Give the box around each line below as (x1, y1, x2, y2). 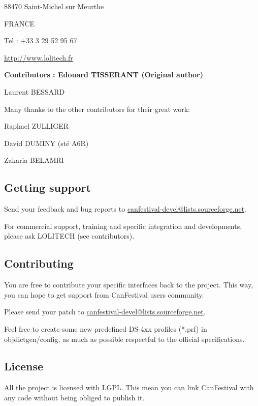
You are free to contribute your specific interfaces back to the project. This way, (4, 279, 253, 290)
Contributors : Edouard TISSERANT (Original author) (4, 69, 203, 80)
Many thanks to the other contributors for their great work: (4, 103, 190, 114)
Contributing (4, 255, 74, 271)
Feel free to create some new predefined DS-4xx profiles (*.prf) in (4, 323, 207, 334)
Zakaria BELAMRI (4, 155, 64, 165)
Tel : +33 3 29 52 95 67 (4, 35, 77, 46)
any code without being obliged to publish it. (4, 392, 145, 402)
